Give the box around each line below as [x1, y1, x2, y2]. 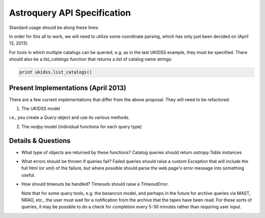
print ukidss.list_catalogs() [19, 69, 92, 75]
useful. [21, 172, 35, 178]
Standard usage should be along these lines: [9, 25, 99, 30]
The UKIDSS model [21, 106, 60, 111]
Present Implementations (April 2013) [9, 83, 127, 92]
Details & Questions [9, 136, 71, 145]
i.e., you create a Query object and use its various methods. [9, 114, 130, 120]
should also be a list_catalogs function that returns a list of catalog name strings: [9, 56, 173, 62]
